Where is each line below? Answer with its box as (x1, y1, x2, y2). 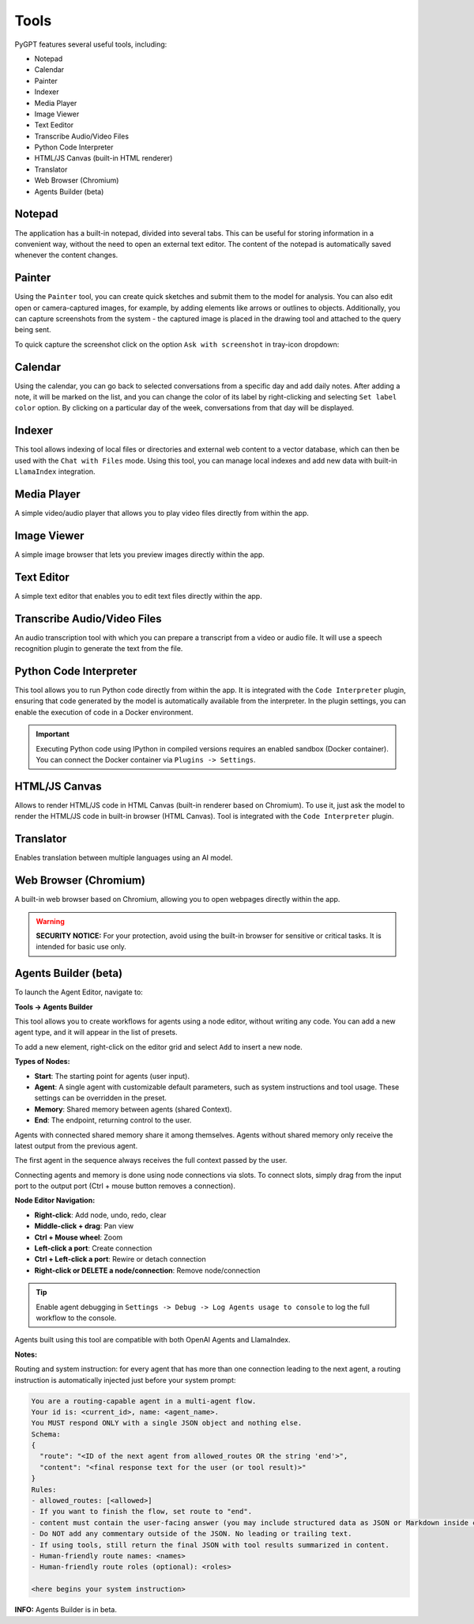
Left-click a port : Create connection (34, 1244, 152, 1253)
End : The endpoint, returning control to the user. (34, 1115, 192, 1125)
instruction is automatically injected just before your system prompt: (14, 1375, 236, 1384)
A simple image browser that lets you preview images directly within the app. (14, 550, 265, 559)
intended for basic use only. (36, 942, 126, 952)
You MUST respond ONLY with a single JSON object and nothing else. (31, 1418, 303, 1428)
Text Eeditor (34, 120, 74, 130)
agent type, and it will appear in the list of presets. (14, 1028, 178, 1037)
